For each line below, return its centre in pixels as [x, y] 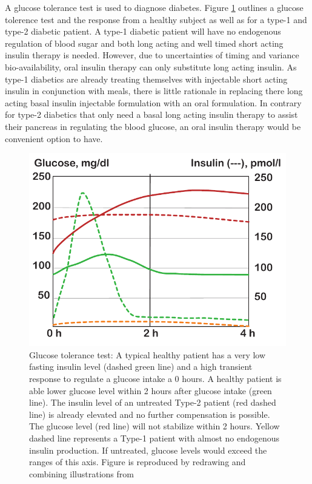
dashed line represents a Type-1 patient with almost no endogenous [154, 438]
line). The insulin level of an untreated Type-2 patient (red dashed [153, 402]
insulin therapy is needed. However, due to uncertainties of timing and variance [152, 55]
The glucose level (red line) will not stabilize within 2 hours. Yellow [154, 426]
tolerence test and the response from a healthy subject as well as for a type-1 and [156, 19]
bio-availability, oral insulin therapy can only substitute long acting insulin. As [151, 66]
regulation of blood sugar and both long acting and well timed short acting [144, 43]
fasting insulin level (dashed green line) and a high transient [141, 366]
